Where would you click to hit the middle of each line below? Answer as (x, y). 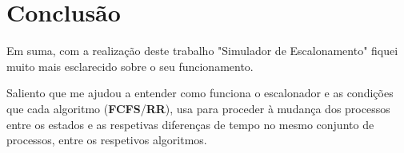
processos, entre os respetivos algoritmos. (107, 140)
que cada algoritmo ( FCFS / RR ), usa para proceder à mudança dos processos (198, 108)
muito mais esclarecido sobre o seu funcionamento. (130, 66)
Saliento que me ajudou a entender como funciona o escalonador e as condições (200, 93)
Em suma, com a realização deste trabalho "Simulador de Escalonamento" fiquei (202, 51)
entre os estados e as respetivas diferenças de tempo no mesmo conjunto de (190, 124)
